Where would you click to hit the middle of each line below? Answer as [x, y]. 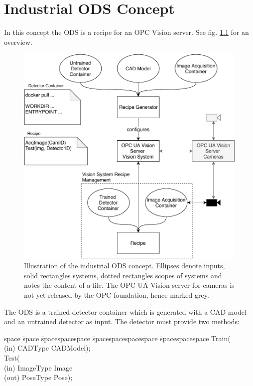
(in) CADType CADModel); [47, 348]
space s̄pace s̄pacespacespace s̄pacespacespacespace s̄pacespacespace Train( [117, 338]
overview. [18, 42]
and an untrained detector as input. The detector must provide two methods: [122, 321]
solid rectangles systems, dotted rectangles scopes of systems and [123, 275]
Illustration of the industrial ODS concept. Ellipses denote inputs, [125, 266]
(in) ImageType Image [38, 367]
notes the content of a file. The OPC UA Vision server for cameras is [129, 285]
